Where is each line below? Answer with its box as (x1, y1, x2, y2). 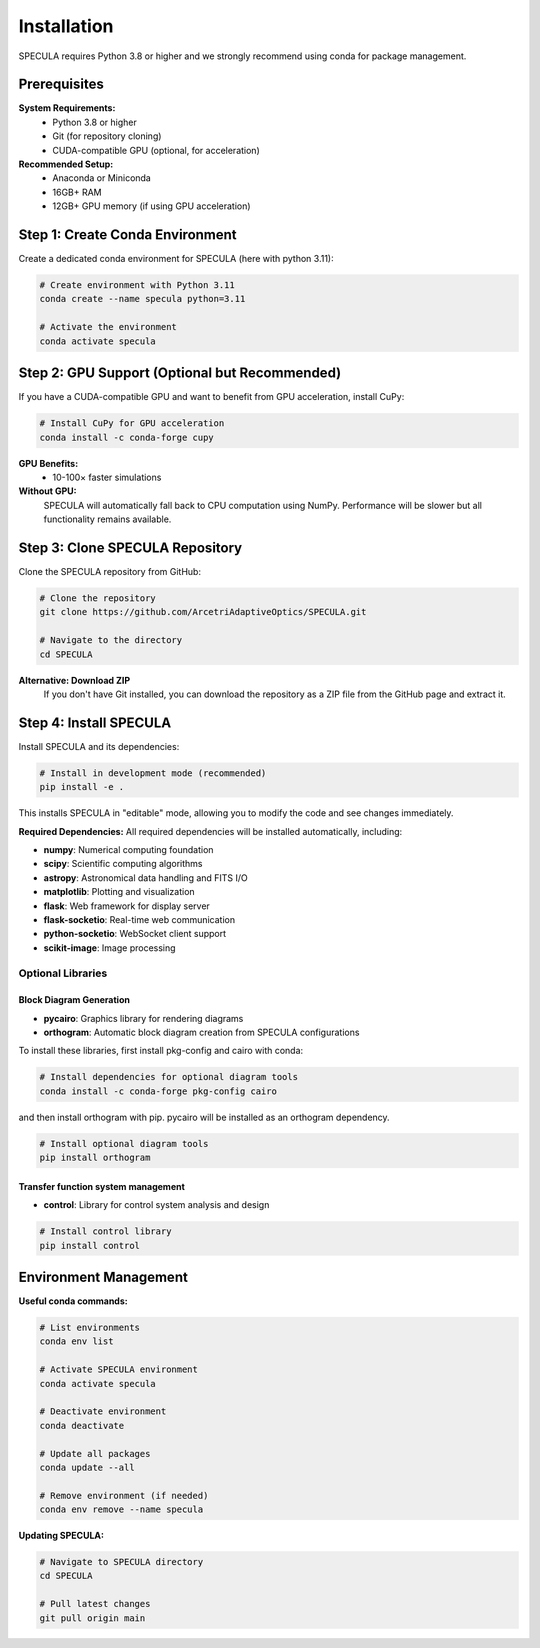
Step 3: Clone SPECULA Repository (18, 539, 243, 556)
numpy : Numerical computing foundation (43, 843, 214, 855)
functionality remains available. (43, 513, 172, 525)
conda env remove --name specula (39, 1504, 204, 1515)
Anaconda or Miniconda (52, 172, 152, 184)
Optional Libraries (18, 966, 108, 980)
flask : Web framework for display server (43, 900, 210, 912)
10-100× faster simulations (52, 471, 162, 483)
